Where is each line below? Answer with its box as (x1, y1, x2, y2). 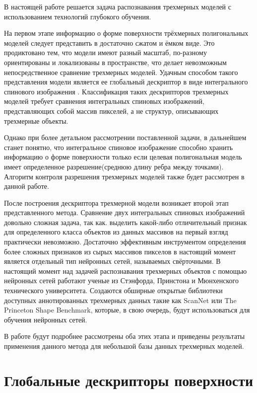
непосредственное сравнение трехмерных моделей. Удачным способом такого (4, 67, 238, 77)
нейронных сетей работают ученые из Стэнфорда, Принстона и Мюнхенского (4, 275, 239, 286)
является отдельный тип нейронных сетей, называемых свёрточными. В (4, 256, 221, 266)
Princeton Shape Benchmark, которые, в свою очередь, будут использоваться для (4, 305, 250, 315)
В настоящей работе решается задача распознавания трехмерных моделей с (4, 1, 231, 11)
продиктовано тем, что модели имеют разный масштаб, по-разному (4, 47, 207, 58)
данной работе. (4, 181, 49, 191)
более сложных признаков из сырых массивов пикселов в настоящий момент (4, 246, 236, 256)
